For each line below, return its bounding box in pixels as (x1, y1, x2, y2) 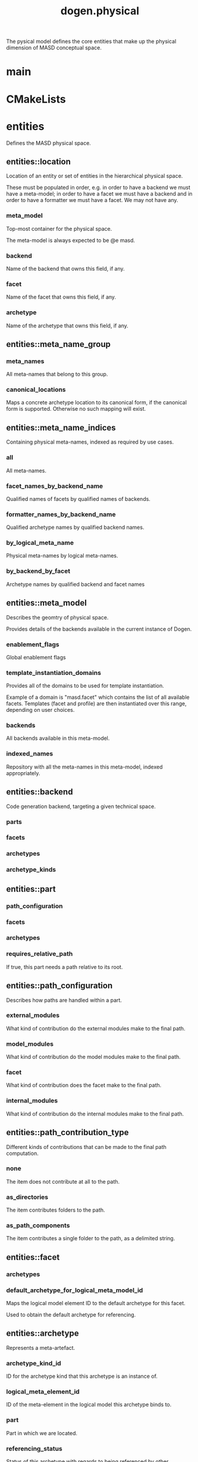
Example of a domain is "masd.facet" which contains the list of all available (6, 693, 190, 701)
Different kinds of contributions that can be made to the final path (6, 1143, 166, 1150)
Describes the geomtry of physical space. (6, 614, 109, 621)
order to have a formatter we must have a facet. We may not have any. (6, 197, 178, 204)
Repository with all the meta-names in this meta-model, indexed (6, 763, 163, 770)
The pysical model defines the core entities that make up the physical (6, 38, 177, 45)
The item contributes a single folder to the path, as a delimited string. (6, 1235, 175, 1242)
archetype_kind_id (6, 1359, 61, 1367)
